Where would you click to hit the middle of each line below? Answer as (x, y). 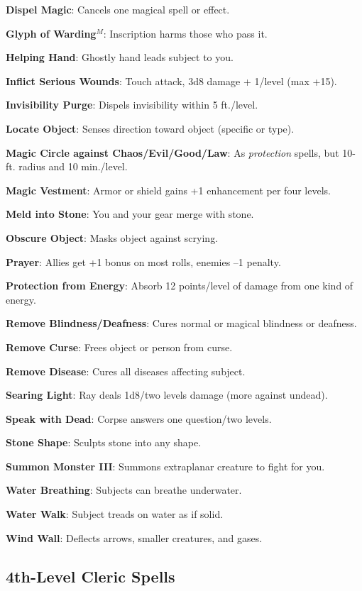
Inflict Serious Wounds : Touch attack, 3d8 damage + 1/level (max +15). (171, 81)
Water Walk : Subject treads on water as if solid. (115, 514)
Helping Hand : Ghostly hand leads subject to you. (120, 57)
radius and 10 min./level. (73, 166)
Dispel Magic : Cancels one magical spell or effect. (118, 9)
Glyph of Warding (51, 33)
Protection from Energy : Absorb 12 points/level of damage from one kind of (180, 286)
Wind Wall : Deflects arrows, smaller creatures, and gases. (134, 537)
